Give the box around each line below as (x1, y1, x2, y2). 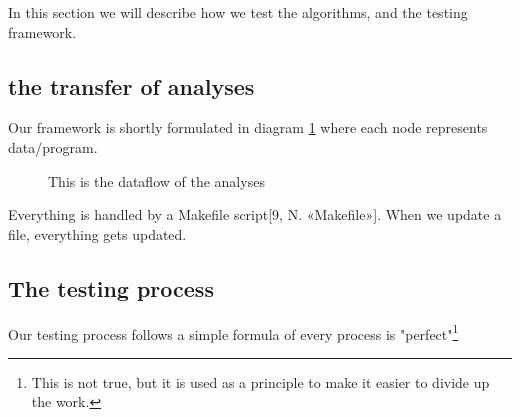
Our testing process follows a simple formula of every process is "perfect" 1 (8, 320, 459, 344)
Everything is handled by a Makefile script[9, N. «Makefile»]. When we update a (8, 204, 502, 225)
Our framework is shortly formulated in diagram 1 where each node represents (8, 117, 488, 138)
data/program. (8, 136, 98, 157)
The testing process (8, 272, 214, 303)
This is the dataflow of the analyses (48, 170, 265, 191)
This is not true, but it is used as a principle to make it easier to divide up (31, 371, 490, 392)
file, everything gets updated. (8, 223, 187, 244)
